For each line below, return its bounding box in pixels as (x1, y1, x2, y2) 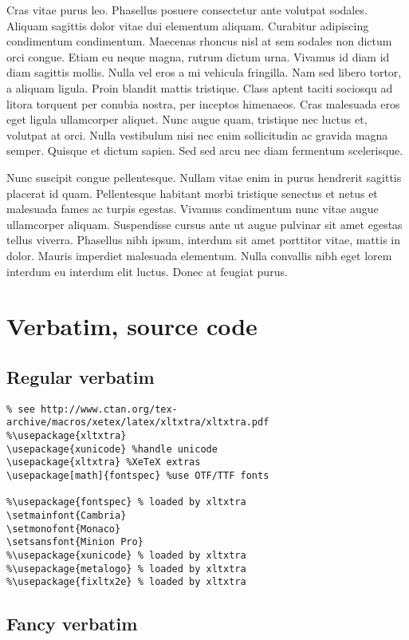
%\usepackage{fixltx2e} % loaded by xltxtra (6, 576, 246, 588)
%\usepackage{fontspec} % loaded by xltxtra (6, 496, 246, 508)
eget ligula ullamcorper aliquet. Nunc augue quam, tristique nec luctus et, (6, 111, 368, 128)
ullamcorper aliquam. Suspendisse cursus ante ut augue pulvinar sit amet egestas (6, 215, 403, 232)
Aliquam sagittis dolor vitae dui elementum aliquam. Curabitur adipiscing (6, 17, 369, 34)
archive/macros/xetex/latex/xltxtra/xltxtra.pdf (6, 417, 269, 429)
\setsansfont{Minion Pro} (6, 536, 144, 548)
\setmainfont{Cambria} (6, 509, 127, 521)
